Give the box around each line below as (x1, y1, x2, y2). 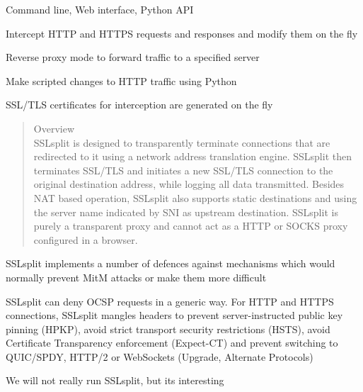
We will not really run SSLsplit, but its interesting (6, 373, 224, 388)
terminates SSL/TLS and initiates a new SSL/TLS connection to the (33, 162, 333, 177)
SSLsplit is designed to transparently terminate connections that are (33, 135, 330, 150)
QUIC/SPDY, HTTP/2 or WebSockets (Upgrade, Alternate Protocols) (6, 349, 313, 364)
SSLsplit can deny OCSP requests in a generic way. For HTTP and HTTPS (6, 293, 334, 308)
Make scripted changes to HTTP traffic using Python (6, 73, 237, 88)
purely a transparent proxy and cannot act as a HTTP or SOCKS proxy (33, 218, 348, 233)
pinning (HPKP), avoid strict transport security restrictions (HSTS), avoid (6, 321, 330, 336)
